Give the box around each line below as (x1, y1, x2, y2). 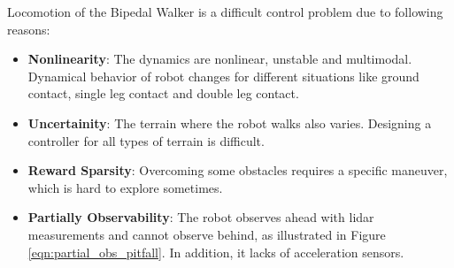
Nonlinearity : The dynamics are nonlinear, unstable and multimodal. (27, 50, 412, 68)
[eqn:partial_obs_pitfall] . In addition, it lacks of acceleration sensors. (27, 242, 404, 261)
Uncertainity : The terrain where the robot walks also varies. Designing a (27, 113, 432, 132)
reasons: (7, 19, 50, 38)
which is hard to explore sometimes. (27, 178, 223, 196)
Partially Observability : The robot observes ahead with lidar (27, 208, 374, 226)
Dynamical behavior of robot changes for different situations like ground (27, 66, 419, 85)
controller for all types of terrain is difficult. (27, 131, 265, 149)
